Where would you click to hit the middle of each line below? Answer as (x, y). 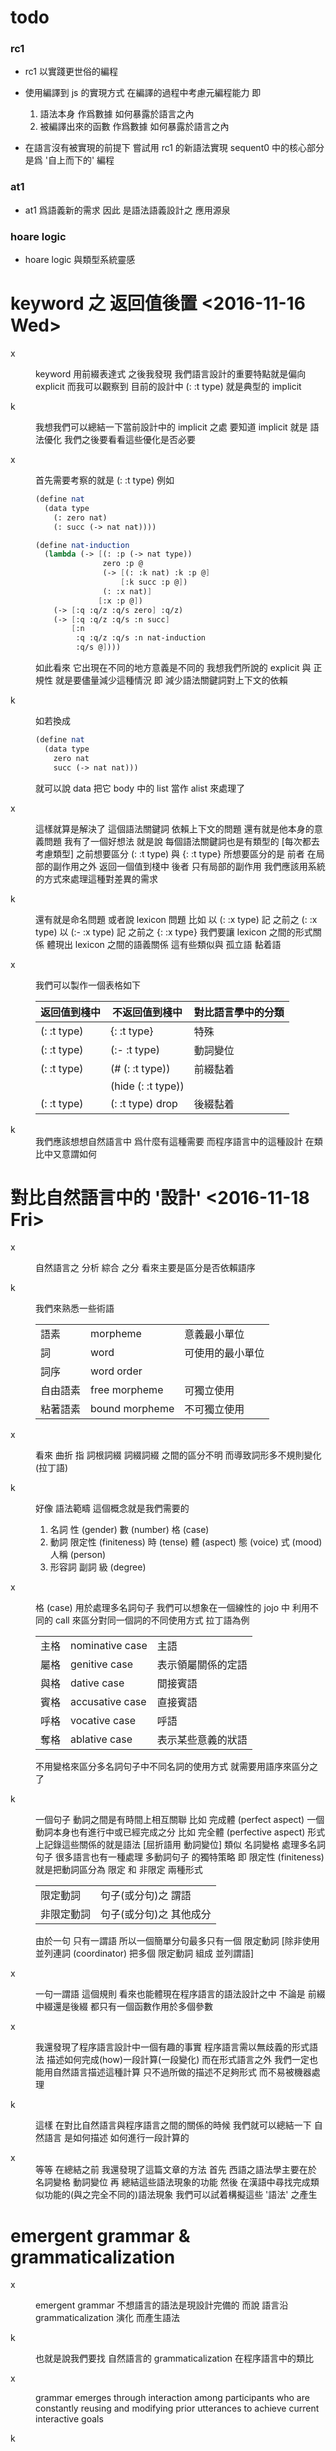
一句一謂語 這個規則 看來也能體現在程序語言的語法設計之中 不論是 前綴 (180, 1994)
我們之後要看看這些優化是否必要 (129, 440)
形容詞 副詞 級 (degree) (98, 1567)
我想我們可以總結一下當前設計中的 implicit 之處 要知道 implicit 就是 (171, 427)
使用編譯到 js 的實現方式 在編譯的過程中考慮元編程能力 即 (143, 93)
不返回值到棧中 (147, 1012)
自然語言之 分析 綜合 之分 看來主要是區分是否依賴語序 (145, 1268)
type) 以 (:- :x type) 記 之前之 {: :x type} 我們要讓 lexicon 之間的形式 (174, 932)
